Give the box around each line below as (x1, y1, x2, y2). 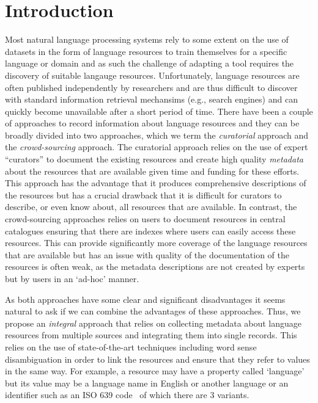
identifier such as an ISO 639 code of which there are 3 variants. (5, 388, 250, 401)
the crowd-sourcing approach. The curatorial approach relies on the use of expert (5, 140, 308, 153)
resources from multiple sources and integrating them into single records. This (5, 329, 297, 341)
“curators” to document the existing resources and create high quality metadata (5, 153, 303, 165)
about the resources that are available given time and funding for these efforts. (5, 164, 300, 177)
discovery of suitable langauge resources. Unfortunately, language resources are (5, 68, 300, 81)
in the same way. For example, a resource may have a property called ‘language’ (5, 365, 305, 377)
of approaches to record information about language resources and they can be (5, 117, 300, 129)
